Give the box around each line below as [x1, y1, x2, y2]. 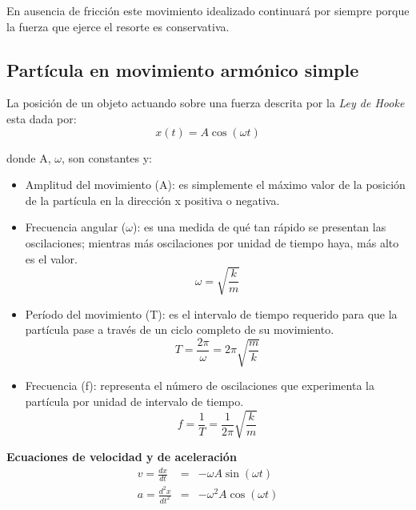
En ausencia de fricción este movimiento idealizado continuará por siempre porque [6, 2, 410, 18]
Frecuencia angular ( [25, 219, 126, 235]
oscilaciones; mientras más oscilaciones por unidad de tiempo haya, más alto [25, 234, 399, 251]
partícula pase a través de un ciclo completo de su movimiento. [25, 321, 334, 338]
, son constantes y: [62, 149, 153, 166]
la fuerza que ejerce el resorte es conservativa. [6, 18, 230, 34]
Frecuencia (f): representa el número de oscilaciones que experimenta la [25, 377, 374, 394]
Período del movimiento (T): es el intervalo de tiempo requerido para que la [25, 305, 398, 322]
